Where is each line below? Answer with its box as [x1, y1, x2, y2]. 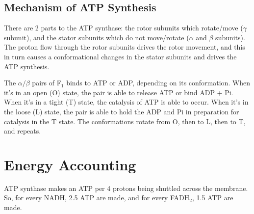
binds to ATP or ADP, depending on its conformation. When [66, 78, 251, 88]
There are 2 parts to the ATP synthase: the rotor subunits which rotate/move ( [4, 23, 243, 33]
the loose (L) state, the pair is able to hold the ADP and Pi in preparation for [4, 106, 239, 116]
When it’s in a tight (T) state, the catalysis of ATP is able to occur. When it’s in [4, 97, 249, 107]
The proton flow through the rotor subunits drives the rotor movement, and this [4, 42, 245, 52]
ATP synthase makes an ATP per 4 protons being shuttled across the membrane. [4, 183, 248, 193]
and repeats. [4, 126, 41, 136]
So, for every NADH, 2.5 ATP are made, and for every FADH [4, 192, 190, 203]
